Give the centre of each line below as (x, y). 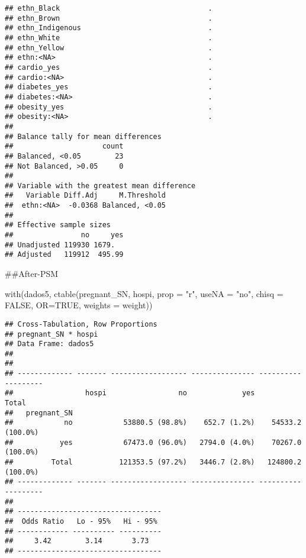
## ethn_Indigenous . (109, 28)
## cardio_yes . (109, 67)
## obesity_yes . (109, 107)
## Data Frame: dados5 (49, 344)
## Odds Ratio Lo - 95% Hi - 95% (81, 521)
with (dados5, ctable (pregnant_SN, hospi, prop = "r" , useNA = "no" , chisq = (144, 293)
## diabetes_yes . (109, 87)
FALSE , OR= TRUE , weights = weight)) (79, 305)
